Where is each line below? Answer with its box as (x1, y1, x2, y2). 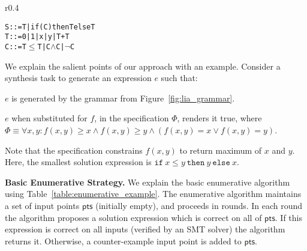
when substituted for (11, 112, 88, 124)
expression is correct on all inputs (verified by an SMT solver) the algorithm (5, 223, 285, 235)
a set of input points (5, 199, 80, 211)
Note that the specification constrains (5, 144, 143, 156)
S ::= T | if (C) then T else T (5, 22, 95, 31)
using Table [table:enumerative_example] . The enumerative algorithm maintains (5, 187, 302, 200)
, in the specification (94, 112, 169, 124)
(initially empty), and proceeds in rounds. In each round (95, 199, 303, 211)
